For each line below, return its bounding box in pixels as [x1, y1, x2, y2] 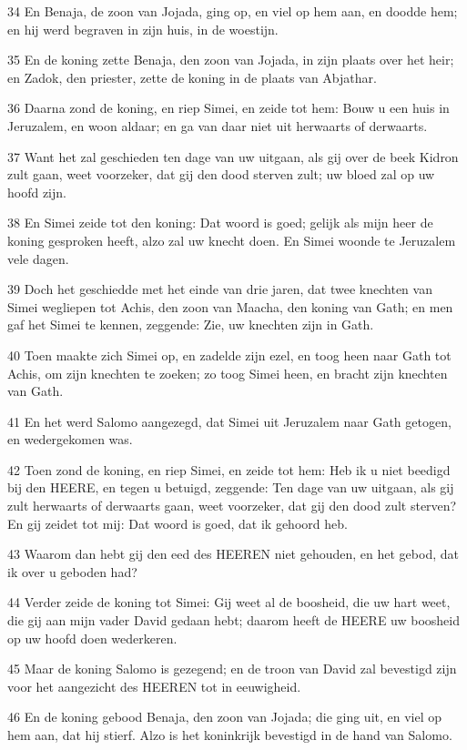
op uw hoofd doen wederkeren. [7, 628, 178, 647]
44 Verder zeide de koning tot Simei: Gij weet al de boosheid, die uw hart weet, [7, 593, 451, 612]
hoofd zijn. [7, 182, 66, 201]
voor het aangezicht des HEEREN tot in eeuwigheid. [7, 676, 301, 695]
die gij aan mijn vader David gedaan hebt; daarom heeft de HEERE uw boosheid [7, 611, 460, 630]
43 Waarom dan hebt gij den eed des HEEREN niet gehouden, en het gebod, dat [7, 544, 459, 563]
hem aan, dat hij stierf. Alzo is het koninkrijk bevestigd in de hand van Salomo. [7, 725, 452, 744]
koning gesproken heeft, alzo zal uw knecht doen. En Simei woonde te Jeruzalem [7, 230, 456, 249]
